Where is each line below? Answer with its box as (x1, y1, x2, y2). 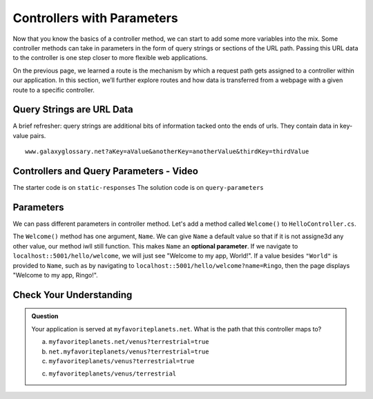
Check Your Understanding (12, 289, 133, 300)
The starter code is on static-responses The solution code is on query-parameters (12, 184, 264, 192)
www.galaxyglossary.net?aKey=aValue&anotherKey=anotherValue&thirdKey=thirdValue (25, 148, 309, 155)
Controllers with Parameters (12, 10, 179, 26)
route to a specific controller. (12, 86, 95, 94)
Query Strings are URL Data (12, 104, 134, 115)
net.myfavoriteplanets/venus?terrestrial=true (48, 347, 209, 356)
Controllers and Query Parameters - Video (12, 166, 198, 177)
